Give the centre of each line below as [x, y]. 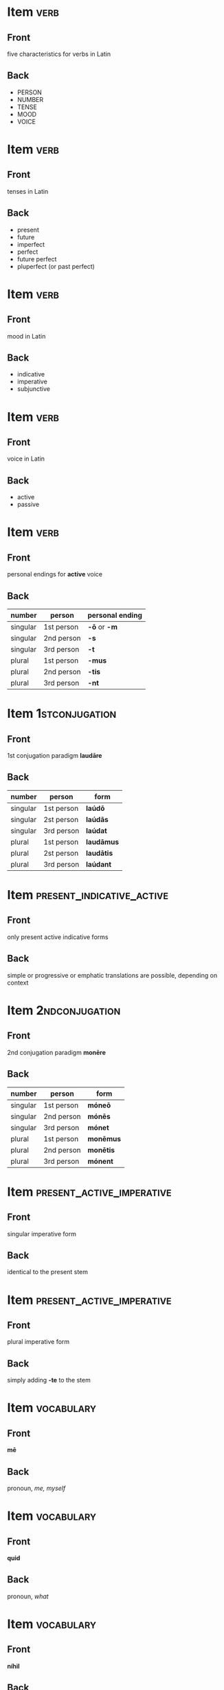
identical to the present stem [47, 1272]
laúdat [97, 830]
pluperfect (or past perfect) [56, 266]
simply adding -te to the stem [49, 1380]
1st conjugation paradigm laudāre [55, 756]
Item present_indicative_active [88, 895]
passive [28, 505]
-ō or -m [103, 627]
